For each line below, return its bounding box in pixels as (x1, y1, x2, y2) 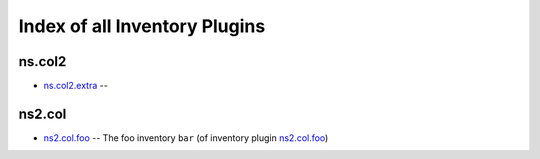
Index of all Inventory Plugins (18, 15, 266, 37)
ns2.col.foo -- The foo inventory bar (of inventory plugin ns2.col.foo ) (43, 131, 329, 144)
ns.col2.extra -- (43, 80, 109, 92)
